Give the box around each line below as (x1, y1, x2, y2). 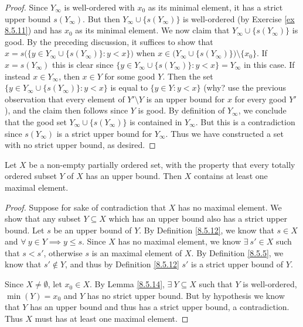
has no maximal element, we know (118, 235, 241, 247)
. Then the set (162, 70, 213, 82)
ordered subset (5, 170, 57, 182)
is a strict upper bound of (191, 258, 284, 270)
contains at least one (193, 170, 268, 182)
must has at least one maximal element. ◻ (35, 312, 189, 324)
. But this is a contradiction (195, 115, 295, 128)
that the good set (5, 115, 67, 128)
